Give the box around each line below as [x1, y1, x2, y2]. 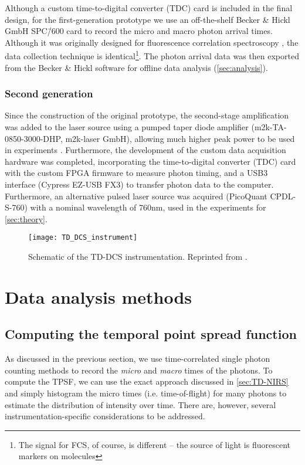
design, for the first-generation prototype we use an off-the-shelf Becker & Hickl [5, 13, 290, 25]
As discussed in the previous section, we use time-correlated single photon [5, 352, 270, 365]
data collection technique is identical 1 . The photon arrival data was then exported [5, 48, 299, 62]
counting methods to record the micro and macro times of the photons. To [5, 364, 273, 376]
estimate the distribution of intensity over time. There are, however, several [5, 398, 276, 410]
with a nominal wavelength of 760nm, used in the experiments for [30, 201, 266, 213]
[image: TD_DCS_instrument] [28, 233, 138, 242]
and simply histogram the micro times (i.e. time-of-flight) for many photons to [5, 386, 287, 399]
